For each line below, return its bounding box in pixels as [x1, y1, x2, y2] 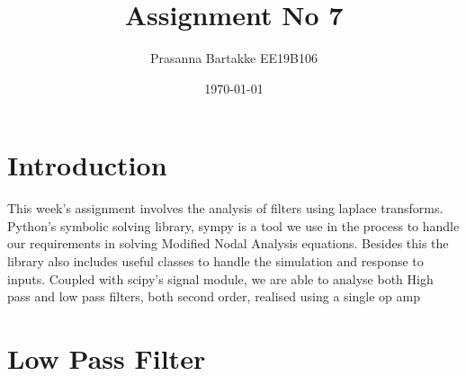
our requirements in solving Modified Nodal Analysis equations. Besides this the [7, 234, 449, 253]
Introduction [7, 147, 167, 184]
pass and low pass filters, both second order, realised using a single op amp [7, 287, 420, 306]
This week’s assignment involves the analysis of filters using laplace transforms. [7, 199, 444, 218]
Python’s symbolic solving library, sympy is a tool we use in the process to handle [7, 216, 460, 235]
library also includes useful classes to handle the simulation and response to [7, 252, 424, 271]
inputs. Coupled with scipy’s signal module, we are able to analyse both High [7, 269, 434, 288]
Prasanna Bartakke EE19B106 [150, 49, 318, 67]
